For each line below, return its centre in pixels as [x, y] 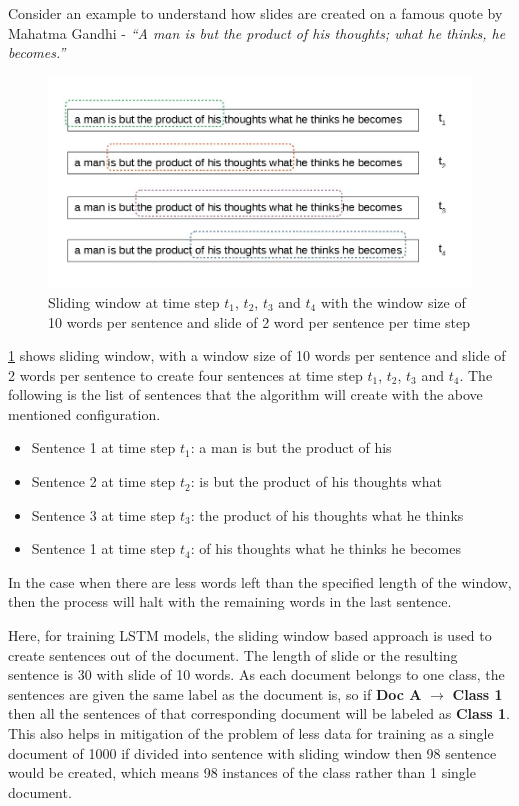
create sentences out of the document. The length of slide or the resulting [233, 654]
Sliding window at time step [134, 301]
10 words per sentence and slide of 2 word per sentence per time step [259, 321]
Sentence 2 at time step [103, 481]
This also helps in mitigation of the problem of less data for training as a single [251, 733]
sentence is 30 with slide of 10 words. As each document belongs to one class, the [256, 674]
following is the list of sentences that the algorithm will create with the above [245, 394]
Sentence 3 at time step [103, 514]
